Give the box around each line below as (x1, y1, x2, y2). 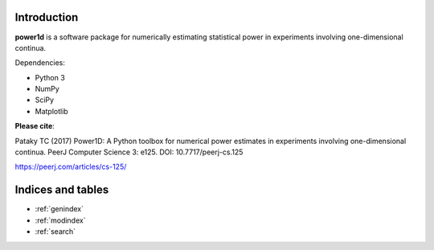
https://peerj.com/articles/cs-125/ (14, 162, 127, 172)
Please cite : (14, 121, 55, 131)
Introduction (14, 10, 79, 24)
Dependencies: (14, 58, 66, 68)
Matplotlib (35, 106, 68, 116)
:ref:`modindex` (35, 215, 86, 225)
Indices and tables (14, 183, 109, 197)
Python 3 (35, 72, 66, 82)
